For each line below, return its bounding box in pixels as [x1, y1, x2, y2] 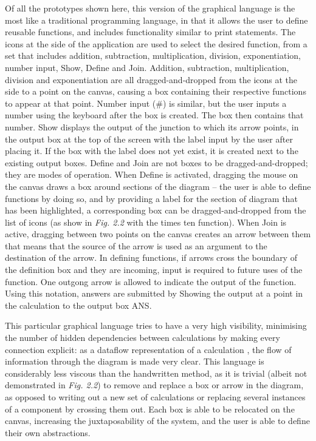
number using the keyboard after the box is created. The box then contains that [5, 109, 304, 121]
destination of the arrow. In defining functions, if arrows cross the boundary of [5, 251, 297, 264]
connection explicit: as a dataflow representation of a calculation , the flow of [5, 343, 292, 355]
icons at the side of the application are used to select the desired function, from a [5, 37, 307, 50]
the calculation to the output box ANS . [5, 298, 152, 311]
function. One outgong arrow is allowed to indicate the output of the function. [5, 275, 297, 288]
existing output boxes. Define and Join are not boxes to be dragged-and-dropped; [5, 156, 308, 169]
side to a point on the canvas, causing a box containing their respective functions [5, 85, 306, 98]
